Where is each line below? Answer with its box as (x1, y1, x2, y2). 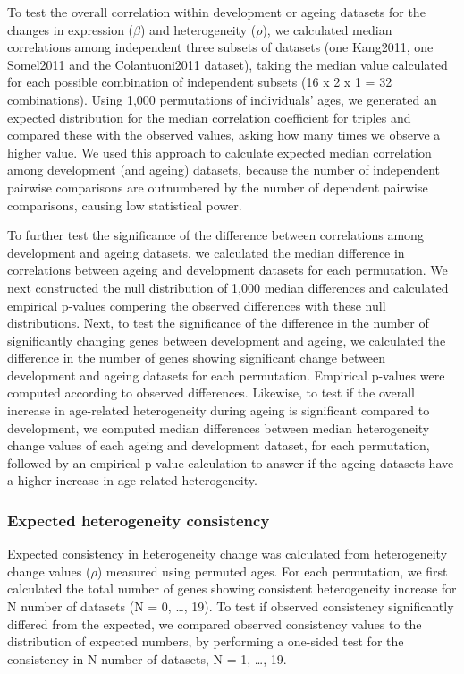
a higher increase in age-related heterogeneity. (7, 471, 257, 490)
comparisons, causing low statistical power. (7, 195, 242, 214)
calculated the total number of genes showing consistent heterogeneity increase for (7, 579, 457, 598)
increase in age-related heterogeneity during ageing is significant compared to (7, 401, 430, 420)
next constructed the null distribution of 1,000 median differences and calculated (7, 277, 449, 296)
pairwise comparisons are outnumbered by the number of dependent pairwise (7, 177, 428, 196)
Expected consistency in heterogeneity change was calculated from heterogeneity (7, 544, 448, 563)
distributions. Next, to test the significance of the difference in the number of (7, 313, 429, 332)
